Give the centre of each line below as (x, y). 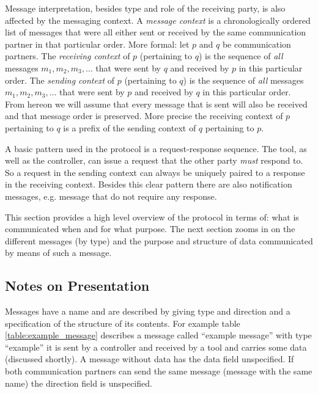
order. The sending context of (60, 80)
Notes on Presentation (77, 286)
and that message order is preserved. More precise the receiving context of (144, 116)
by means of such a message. (58, 253)
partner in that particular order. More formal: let (97, 44)
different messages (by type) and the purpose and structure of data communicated (159, 240)
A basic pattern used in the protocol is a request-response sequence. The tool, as (156, 148)
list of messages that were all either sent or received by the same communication (156, 32)
